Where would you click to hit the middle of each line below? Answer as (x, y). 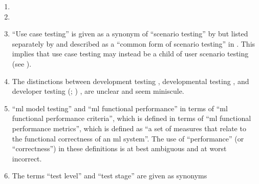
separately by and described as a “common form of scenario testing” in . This (134, 43)
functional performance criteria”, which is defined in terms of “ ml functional (132, 118)
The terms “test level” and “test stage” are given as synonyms (110, 176)
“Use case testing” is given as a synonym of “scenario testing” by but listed (130, 34)
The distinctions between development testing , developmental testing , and (131, 81)
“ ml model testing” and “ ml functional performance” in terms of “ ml (120, 108)
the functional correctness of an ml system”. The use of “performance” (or (128, 138)
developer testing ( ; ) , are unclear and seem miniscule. (98, 91)
